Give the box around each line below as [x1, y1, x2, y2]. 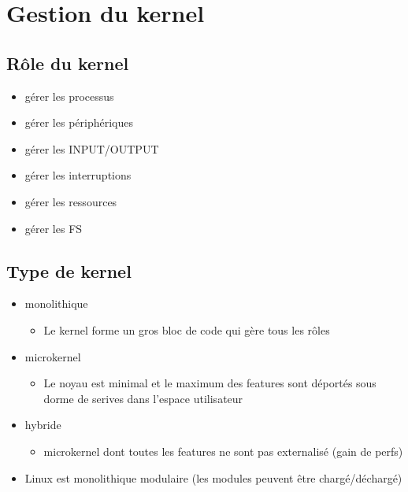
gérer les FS [24, 220, 83, 236]
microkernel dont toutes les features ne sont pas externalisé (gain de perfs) [43, 442, 403, 459]
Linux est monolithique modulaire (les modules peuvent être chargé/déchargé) [24, 469, 402, 486]
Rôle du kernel [6, 50, 129, 75]
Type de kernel [6, 258, 132, 283]
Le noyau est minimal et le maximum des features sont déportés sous [43, 375, 376, 391]
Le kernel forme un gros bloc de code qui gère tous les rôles [43, 321, 330, 338]
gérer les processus [24, 87, 114, 104]
